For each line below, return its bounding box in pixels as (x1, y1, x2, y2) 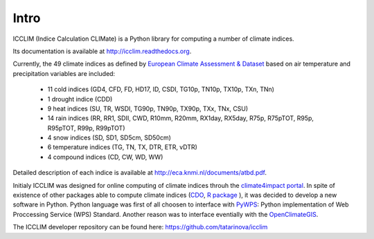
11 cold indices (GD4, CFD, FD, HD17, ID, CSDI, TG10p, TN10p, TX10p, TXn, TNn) (47, 85, 275, 93)
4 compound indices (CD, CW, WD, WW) (47, 153, 163, 161)
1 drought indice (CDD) (47, 95, 113, 103)
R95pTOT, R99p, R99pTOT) (47, 124, 125, 132)
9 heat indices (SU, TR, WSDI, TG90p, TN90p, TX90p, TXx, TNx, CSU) (47, 104, 249, 113)
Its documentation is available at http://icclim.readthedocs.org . (12, 47, 192, 55)
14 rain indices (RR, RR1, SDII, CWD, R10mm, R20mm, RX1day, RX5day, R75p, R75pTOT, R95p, (47, 114, 314, 122)
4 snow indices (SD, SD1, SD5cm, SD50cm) (47, 133, 171, 142)
